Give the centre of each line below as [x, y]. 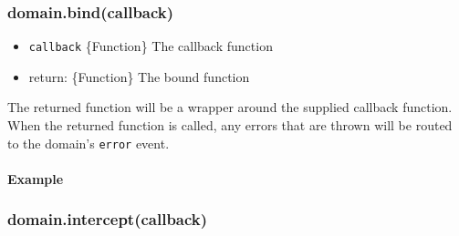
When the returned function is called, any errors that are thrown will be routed [230, 125]
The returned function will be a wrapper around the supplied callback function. [230, 107]
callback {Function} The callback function [151, 46]
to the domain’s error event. [89, 143]
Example [36, 178]
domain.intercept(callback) [108, 219]
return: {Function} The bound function [139, 76]
